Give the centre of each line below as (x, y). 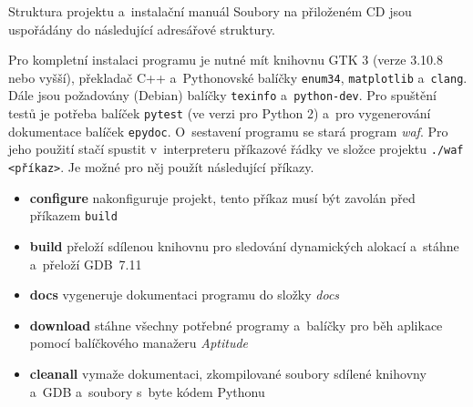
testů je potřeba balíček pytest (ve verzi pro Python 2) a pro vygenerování (220, 113)
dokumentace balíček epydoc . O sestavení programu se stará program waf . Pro (228, 131)
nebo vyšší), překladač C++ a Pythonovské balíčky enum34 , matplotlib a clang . (238, 77)
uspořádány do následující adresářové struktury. (142, 29)
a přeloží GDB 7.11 (86, 264)
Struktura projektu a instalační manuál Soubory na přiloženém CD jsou (210, 11)
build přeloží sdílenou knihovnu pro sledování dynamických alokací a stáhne (244, 245)
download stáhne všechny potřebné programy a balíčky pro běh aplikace (236, 325)
